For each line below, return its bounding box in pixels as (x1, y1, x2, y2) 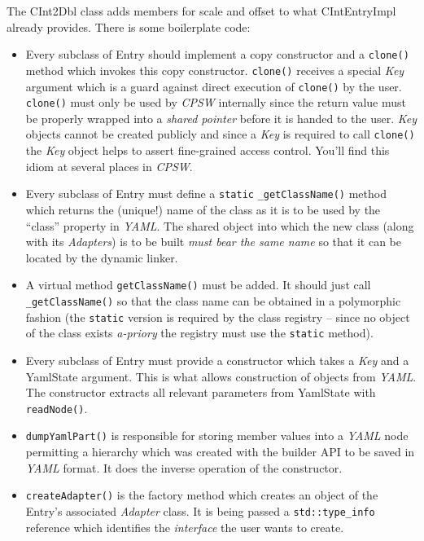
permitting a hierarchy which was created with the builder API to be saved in (25, 443, 415, 460)
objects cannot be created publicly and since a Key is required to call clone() (25, 125, 415, 143)
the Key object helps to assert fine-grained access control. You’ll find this (25, 142, 390, 159)
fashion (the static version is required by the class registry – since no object (25, 308, 410, 325)
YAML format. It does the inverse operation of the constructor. (25, 459, 343, 476)
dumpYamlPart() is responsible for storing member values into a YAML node (25, 427, 409, 444)
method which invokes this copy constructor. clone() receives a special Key (25, 61, 404, 78)
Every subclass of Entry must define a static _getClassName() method (25, 185, 387, 202)
